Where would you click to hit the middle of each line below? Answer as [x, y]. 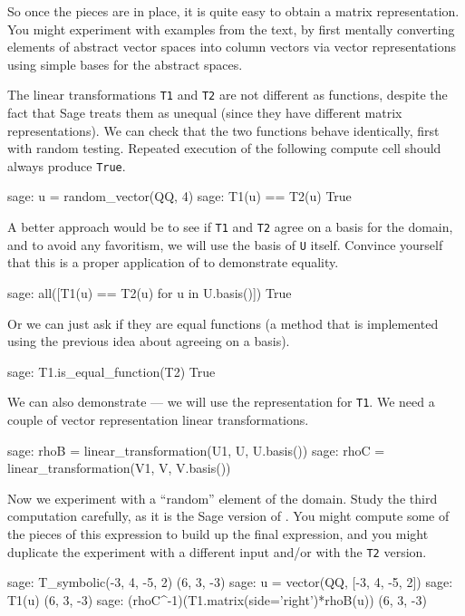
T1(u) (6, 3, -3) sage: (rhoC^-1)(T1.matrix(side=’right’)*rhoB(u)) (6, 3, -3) [217, 599]
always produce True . [67, 165]
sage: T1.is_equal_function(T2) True [111, 371]
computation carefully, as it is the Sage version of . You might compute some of [228, 516]
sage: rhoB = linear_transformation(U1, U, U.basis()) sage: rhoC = [196, 450]
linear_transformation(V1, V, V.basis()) [119, 468]
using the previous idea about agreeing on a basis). [149, 341]
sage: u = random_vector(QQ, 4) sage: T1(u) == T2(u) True [179, 196]
